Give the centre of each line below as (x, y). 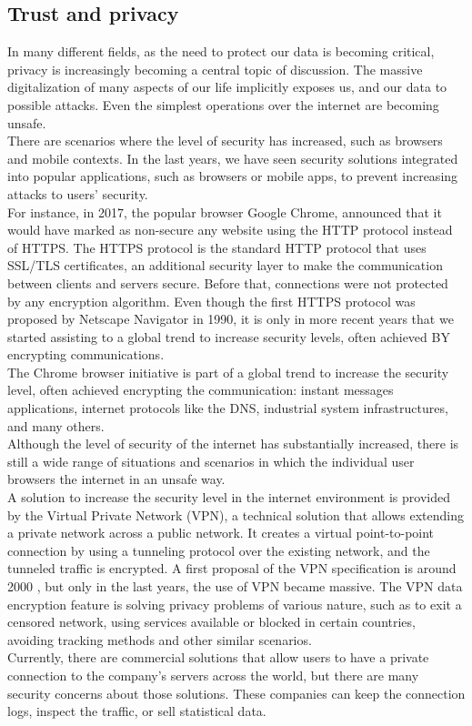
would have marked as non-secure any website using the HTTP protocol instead (230, 230)
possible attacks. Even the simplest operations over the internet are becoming (223, 104)
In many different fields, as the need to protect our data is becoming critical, (221, 51)
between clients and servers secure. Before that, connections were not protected (228, 282)
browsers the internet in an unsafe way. (116, 479)
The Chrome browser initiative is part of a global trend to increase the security (228, 372)
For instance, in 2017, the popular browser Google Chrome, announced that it (225, 212)
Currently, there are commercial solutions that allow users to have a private (218, 657)
